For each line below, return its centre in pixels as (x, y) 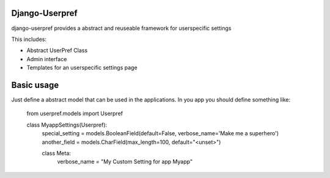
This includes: (29, 39)
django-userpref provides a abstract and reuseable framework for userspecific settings (121, 28)
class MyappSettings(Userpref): (67, 125)
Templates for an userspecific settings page (82, 68)
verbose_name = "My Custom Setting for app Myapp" (125, 161)
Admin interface (47, 59)
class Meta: (57, 153)
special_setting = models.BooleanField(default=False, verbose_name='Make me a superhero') (160, 133)
